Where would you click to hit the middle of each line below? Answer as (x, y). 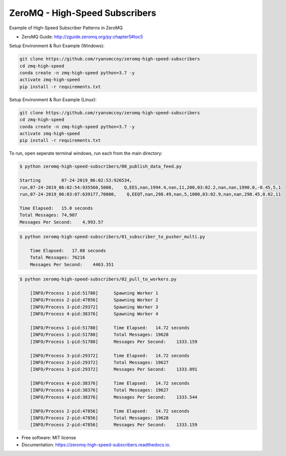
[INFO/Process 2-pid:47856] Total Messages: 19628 (99, 418)
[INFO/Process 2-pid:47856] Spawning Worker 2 (94, 300)
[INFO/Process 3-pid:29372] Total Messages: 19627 (99, 362)
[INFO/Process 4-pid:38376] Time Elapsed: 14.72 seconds (110, 383)
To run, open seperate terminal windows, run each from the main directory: (86, 153)
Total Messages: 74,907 (49, 215)
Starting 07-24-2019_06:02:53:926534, (76, 180)
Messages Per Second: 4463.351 (72, 264)
